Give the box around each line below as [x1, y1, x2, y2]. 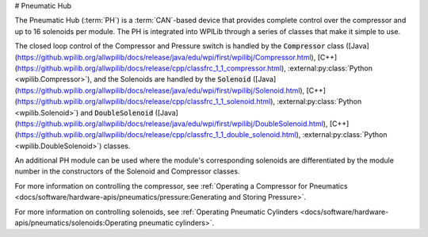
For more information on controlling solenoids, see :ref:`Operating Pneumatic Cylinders [14, 207, 299, 216]
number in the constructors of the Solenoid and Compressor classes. [14, 166, 241, 176]
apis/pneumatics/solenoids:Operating [14, 218, 138, 227]
